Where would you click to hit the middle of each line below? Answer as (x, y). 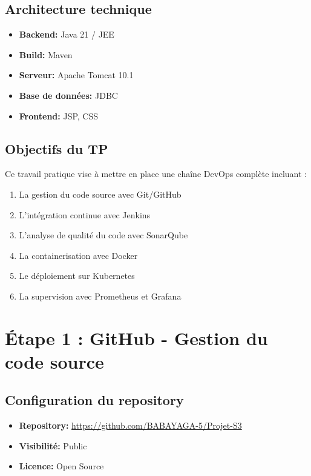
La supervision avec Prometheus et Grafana (100, 296)
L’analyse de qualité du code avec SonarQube (103, 235)
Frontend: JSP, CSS (59, 116)
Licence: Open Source (61, 466)
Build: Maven (46, 54)
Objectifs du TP (57, 148)
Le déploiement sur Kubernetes (77, 276)
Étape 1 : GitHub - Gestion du (136, 337)
